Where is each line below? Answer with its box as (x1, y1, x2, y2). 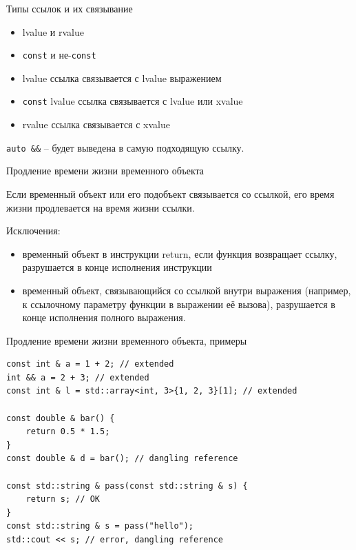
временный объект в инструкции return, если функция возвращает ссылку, (22, 246, 337, 261)
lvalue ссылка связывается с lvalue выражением (22, 70, 222, 85)
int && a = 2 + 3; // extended (6, 372, 149, 383)
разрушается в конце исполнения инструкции (22, 260, 212, 274)
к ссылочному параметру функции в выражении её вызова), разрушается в (22, 296, 335, 311)
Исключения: (6, 223, 61, 238)
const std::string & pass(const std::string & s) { (6, 480, 248, 491)
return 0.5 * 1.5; (25, 427, 110, 437)
